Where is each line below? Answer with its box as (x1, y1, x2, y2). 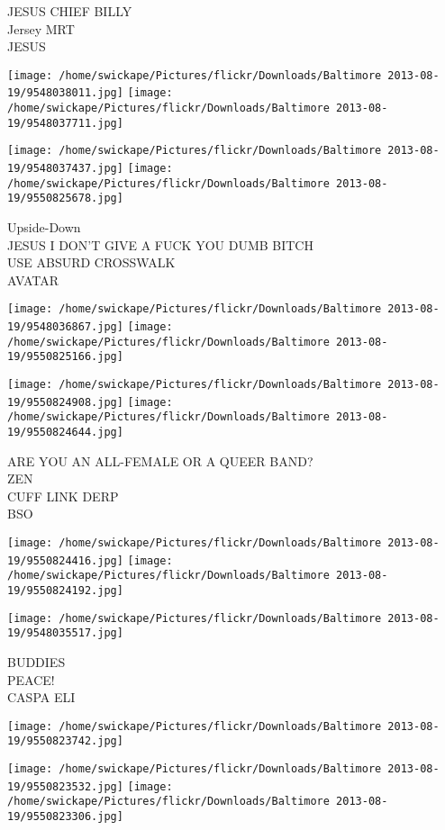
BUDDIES (7, 652, 66, 671)
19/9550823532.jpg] (7, 780, 123, 793)
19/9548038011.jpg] (7, 86, 123, 100)
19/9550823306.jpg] (7, 810, 123, 824)
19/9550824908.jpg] (7, 395, 123, 409)
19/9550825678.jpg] (7, 192, 123, 205)
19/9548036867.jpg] (7, 320, 123, 334)
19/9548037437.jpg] (7, 162, 123, 176)
